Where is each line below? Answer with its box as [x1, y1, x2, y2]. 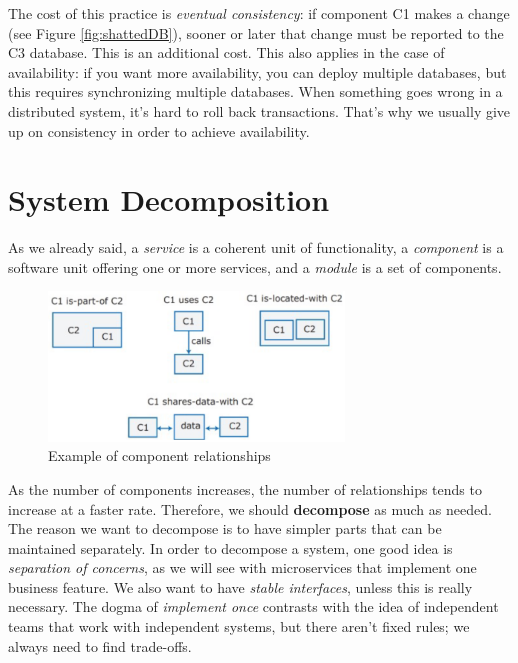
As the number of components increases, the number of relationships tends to [8, 478, 482, 499]
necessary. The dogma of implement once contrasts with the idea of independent [8, 596, 499, 617]
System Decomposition [8, 179, 330, 220]
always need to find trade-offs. [8, 635, 192, 656]
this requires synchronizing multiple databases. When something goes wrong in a [8, 81, 503, 102]
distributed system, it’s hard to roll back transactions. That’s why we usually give [8, 100, 511, 121]
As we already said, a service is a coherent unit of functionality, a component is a [8, 237, 504, 258]
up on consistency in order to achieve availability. [8, 120, 310, 141]
